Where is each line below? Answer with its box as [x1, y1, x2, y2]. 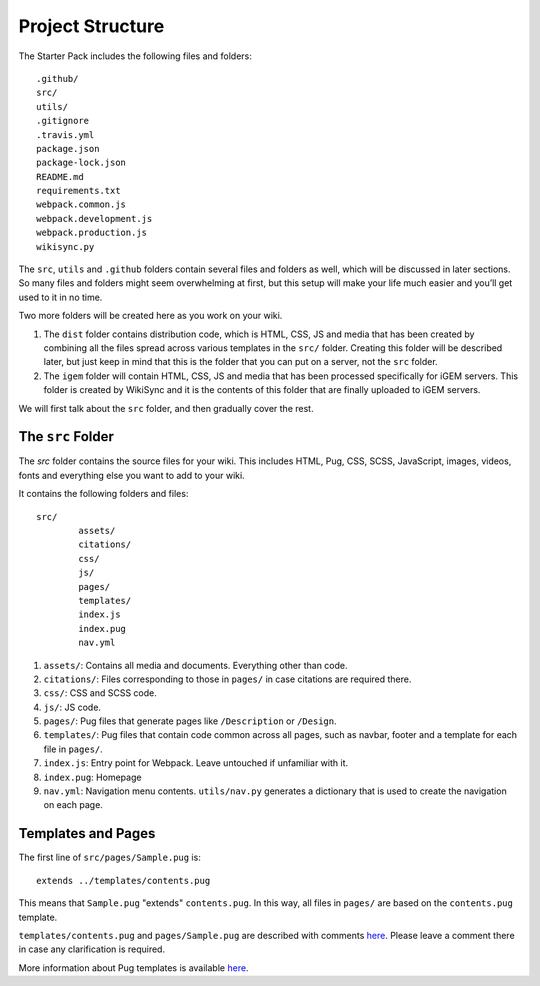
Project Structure [18, 15, 165, 37]
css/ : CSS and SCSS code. [43, 687, 157, 699]
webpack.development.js [36, 213, 153, 224]
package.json [36, 143, 100, 154]
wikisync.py [36, 241, 95, 252]
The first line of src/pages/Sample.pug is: [18, 851, 202, 864]
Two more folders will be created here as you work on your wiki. [18, 310, 283, 322]
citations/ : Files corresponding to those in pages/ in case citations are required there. [43, 673, 412, 685]
